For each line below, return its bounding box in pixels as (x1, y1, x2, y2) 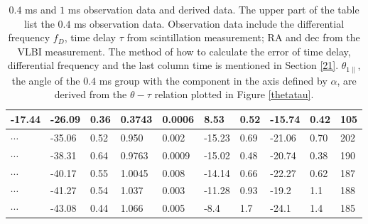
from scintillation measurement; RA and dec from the (126, 30, 360, 45)
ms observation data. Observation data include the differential (74, 16, 345, 31)
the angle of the (11, 73, 80, 87)
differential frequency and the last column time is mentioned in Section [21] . (7, 58, 339, 73)
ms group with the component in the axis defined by (99, 73, 328, 87)
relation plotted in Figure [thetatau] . (154, 87, 314, 102)
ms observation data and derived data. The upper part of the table (67, 2, 359, 16)
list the (24, 16, 55, 31)
